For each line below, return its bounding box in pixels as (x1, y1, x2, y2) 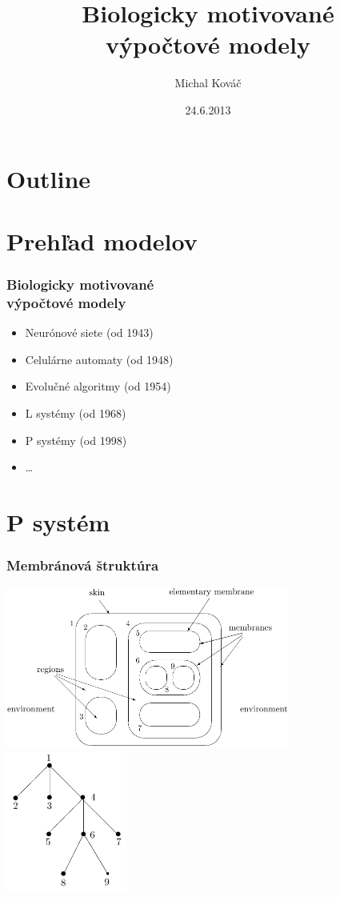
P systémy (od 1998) (25, 431, 127, 448)
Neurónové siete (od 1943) (25, 324, 154, 341)
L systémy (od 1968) (25, 404, 126, 421)
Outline (6, 162, 91, 194)
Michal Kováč (174, 74, 242, 91)
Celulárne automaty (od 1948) (25, 350, 174, 367)
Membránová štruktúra (6, 555, 159, 575)
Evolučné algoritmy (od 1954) (25, 378, 171, 394)
